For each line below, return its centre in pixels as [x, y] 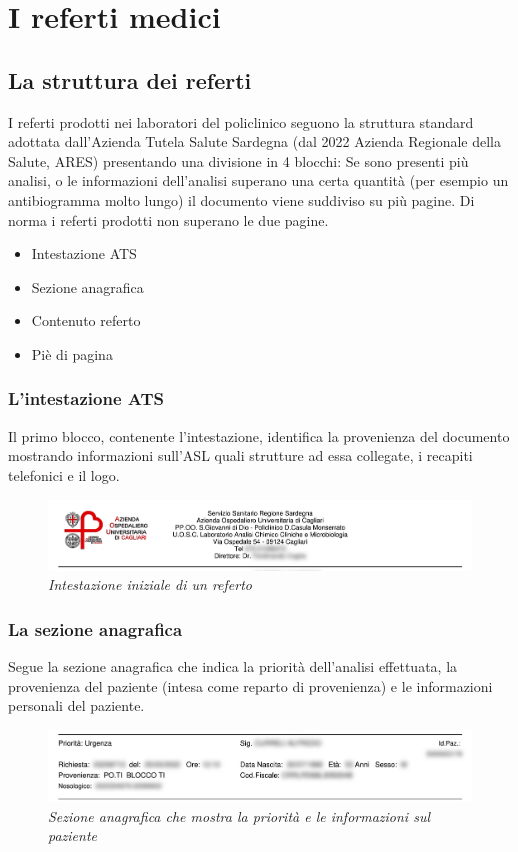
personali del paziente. [76, 705]
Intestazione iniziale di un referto [150, 584]
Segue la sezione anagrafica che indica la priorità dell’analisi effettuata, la [233, 666]
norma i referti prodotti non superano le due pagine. [168, 219]
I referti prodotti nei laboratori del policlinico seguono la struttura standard [241, 121]
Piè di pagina [72, 353]
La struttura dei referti [130, 79]
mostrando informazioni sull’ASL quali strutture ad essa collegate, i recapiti [240, 455]
